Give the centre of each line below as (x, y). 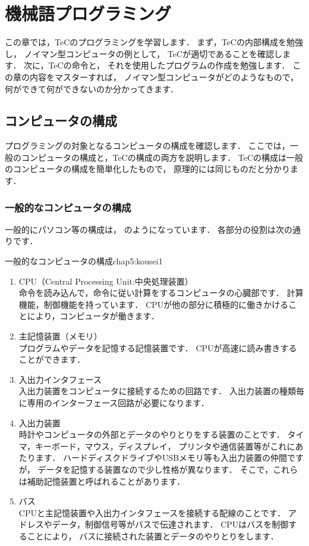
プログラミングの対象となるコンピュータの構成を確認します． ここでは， (147, 146)
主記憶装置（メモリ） (60, 336)
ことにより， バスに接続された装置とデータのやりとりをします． (153, 536)
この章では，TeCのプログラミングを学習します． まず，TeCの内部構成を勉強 (154, 42)
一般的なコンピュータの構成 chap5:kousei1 (84, 261)
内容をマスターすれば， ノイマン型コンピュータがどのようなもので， (164, 77)
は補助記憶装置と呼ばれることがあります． (102, 481)
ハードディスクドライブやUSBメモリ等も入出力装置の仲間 (175, 458)
